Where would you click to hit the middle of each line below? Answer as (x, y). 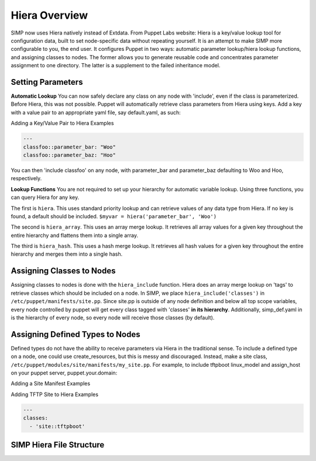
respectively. (26, 178)
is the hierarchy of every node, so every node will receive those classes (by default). (113, 317)
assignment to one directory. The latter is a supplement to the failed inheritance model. (116, 66)
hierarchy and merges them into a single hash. (67, 254)
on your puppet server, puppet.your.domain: (64, 373)
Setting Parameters (47, 82)
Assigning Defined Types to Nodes (75, 334)
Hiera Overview (49, 15)
